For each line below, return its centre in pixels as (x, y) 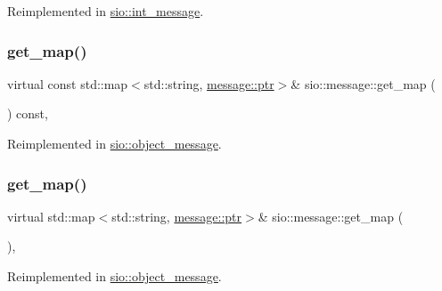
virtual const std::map (68, 83)
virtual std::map (51, 216)
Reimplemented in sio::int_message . (106, 11)
